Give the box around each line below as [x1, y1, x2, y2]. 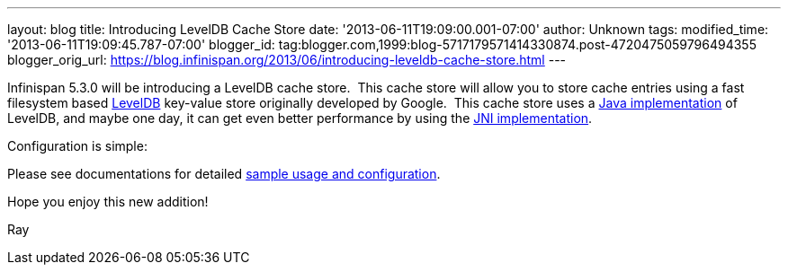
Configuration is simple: [7, 138, 148, 154]
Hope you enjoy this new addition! [7, 194, 209, 209]
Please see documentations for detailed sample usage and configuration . [7, 166, 441, 181]
